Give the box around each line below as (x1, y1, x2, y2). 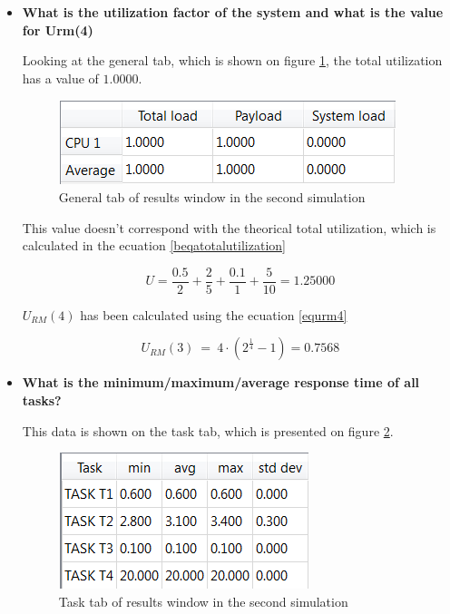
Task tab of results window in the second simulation (58, 591, 348, 610)
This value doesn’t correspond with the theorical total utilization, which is (22, 218, 436, 237)
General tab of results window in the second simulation (58, 187, 366, 206)
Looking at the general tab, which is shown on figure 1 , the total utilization (22, 51, 443, 70)
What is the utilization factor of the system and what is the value (22, 3, 444, 21)
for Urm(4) (22, 20, 93, 39)
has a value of (22, 68, 99, 87)
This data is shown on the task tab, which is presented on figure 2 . (22, 421, 394, 440)
